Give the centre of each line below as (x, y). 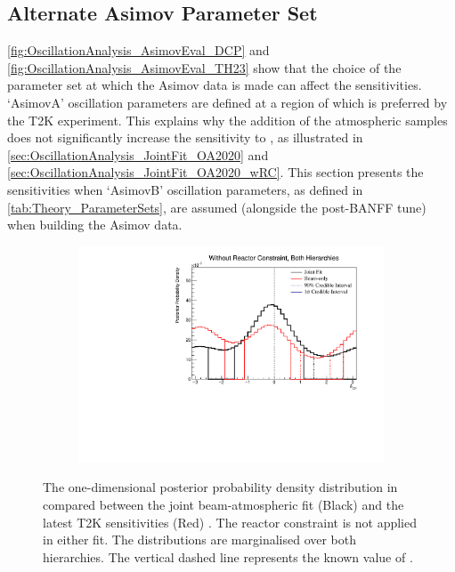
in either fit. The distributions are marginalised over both (200, 540)
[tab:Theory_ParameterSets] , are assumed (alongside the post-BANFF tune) (217, 207)
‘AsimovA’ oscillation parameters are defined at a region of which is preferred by (227, 102)
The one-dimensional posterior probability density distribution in (220, 487)
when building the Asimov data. (95, 225)
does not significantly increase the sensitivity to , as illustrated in (185, 137)
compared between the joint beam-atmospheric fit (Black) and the (223, 505)
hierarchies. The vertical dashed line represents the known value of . (228, 556)
